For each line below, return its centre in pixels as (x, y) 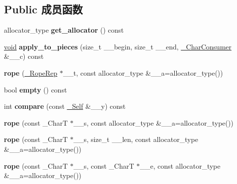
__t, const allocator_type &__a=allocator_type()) (143, 72)
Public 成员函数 (43, 9)
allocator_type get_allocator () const (64, 30)
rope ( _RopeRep (31, 72)
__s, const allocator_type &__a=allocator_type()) (153, 122)
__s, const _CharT (104, 165)
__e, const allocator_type (180, 165)
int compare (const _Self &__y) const (65, 106)
